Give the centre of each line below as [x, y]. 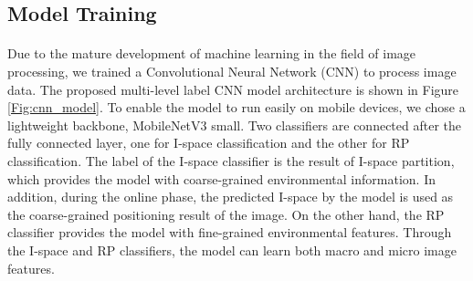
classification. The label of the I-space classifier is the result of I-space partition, [231, 160]
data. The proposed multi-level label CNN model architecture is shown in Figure [233, 89]
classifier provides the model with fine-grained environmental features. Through [230, 232]
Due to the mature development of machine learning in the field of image [212, 53]
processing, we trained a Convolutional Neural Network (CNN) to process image [232, 71]
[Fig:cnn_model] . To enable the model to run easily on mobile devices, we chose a [236, 107]
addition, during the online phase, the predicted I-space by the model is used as [231, 197]
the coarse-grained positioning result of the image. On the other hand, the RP [226, 214]
